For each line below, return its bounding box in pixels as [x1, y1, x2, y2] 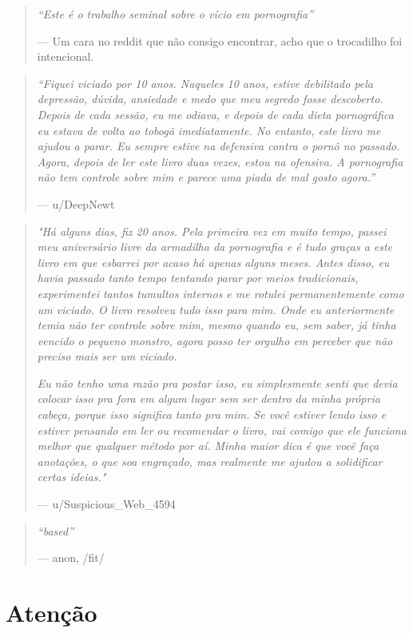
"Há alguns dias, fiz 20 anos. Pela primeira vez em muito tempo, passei [37, 222, 387, 239]
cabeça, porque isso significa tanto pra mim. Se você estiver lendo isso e [37, 406, 387, 423]
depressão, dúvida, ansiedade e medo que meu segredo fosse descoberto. [37, 90, 383, 107]
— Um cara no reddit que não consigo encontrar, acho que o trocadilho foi [37, 32, 403, 49]
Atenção [6, 596, 97, 628]
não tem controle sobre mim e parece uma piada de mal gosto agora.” [37, 169, 375, 185]
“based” [37, 522, 74, 539]
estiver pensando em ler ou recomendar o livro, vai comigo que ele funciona [37, 421, 407, 438]
